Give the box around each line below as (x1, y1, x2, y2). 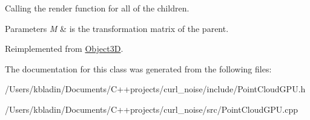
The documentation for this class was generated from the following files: (5, 62, 272, 75)
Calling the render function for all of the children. (5, 2, 190, 14)
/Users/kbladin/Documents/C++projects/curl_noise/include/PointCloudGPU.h (5, 83, 306, 95)
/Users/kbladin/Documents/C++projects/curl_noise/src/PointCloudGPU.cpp (5, 103, 298, 115)
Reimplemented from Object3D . (5, 42, 124, 55)
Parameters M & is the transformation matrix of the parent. (5, 22, 229, 34)
